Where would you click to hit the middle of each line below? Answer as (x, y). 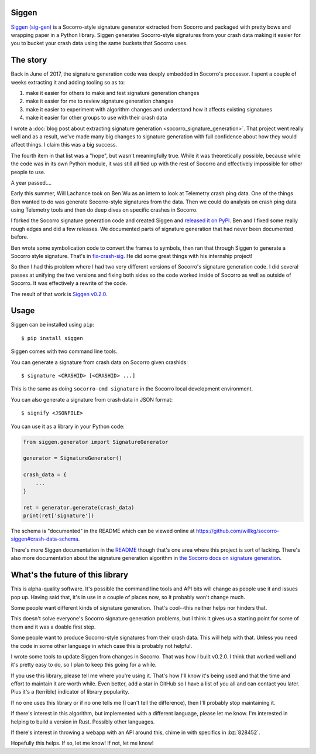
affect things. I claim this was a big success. (64, 145)
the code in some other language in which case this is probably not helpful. (102, 646)
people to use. (28, 172)
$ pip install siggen (52, 338)
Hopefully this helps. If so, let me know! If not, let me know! (82, 743)
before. (20, 237)
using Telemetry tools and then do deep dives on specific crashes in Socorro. (104, 210)
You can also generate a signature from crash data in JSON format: (92, 399)
